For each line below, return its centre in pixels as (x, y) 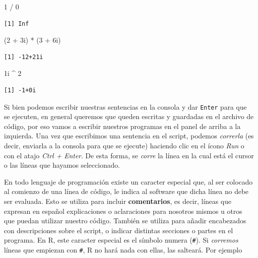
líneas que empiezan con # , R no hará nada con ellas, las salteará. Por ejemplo (123, 250)
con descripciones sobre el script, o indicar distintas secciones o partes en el (119, 230)
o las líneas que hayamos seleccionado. (62, 165)
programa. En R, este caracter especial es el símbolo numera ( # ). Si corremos (121, 240)
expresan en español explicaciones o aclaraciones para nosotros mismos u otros (123, 211)
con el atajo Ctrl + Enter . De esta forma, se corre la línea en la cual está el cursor (129, 155)
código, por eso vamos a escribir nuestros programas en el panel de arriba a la (122, 126)
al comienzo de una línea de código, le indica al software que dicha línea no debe (126, 191)
